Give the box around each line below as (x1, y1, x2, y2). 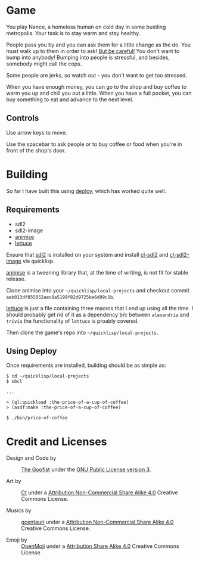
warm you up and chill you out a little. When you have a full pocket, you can (6, 89, 192, 96)
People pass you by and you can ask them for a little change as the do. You (6, 41, 191, 48)
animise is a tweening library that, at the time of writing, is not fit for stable (6, 269, 189, 276)
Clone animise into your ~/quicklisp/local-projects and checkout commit (6, 286, 189, 294)
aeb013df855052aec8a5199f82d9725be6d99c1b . (6, 293, 115, 300)
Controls (6, 113, 39, 123)
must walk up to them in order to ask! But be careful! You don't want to (6, 47, 180, 54)
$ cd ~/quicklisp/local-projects (6, 373, 89, 379)
